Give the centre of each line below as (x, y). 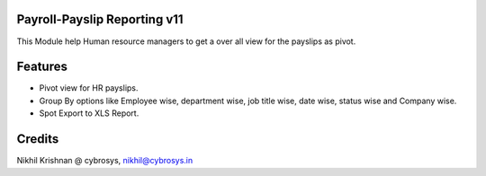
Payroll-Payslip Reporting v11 (100, 19)
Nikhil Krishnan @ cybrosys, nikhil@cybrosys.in (105, 161)
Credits (38, 139)
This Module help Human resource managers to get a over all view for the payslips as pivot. (186, 41)
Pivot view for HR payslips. (89, 88)
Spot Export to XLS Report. (89, 113)
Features (42, 67)
